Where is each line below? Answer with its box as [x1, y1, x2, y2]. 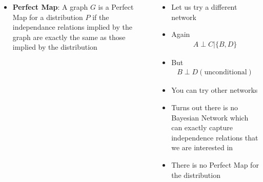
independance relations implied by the [12, 22, 132, 32]
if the [92, 11, 109, 22]
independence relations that [171, 132, 258, 143]
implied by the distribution [12, 42, 97, 52]
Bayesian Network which [171, 112, 249, 123]
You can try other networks [171, 85, 258, 95]
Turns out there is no [171, 102, 238, 113]
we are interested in [171, 142, 233, 153]
